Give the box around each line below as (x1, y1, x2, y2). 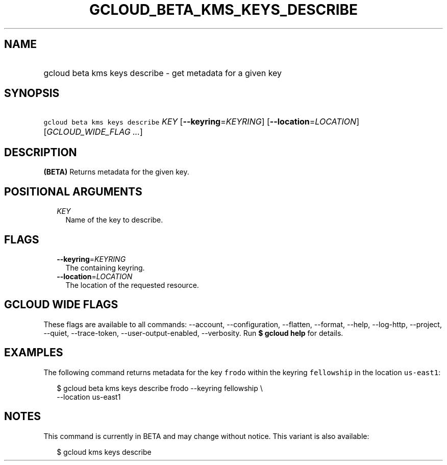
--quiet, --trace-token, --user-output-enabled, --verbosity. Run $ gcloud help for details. (43, 328, 343, 337)
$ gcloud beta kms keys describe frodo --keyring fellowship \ (57, 383, 263, 393)
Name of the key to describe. (65, 215, 163, 225)
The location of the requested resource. (65, 280, 199, 289)
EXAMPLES (4, 346, 63, 359)
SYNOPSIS (4, 87, 60, 100)
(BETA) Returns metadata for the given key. (43, 167, 189, 177)
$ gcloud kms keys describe (57, 447, 152, 456)
